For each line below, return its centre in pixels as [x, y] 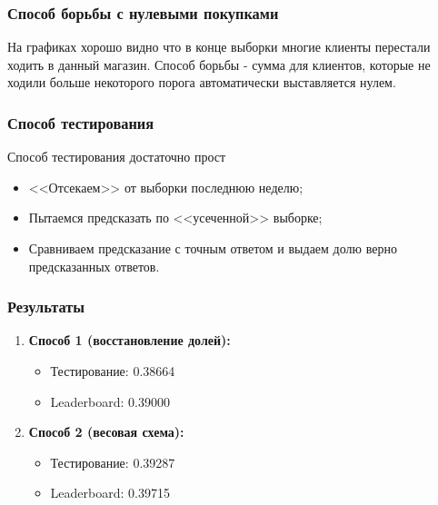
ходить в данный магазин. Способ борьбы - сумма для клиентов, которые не [219, 64]
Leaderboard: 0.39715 [110, 493]
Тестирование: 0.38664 [113, 371]
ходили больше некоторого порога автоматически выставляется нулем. [202, 82]
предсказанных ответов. [94, 266]
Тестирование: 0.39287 [113, 462]
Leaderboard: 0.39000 [110, 401]
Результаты [46, 307]
